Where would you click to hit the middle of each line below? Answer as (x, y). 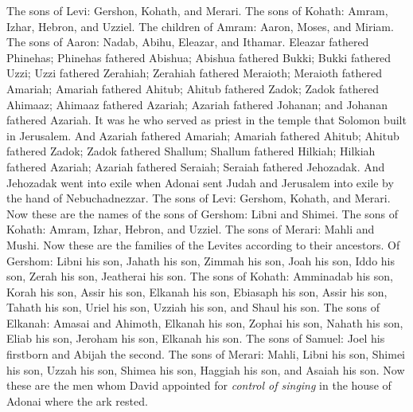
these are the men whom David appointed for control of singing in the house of (199, 385)
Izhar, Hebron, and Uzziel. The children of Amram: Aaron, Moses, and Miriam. (200, 26)
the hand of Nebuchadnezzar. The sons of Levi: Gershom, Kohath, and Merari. (199, 198)
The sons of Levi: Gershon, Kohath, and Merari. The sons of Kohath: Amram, (197, 10)
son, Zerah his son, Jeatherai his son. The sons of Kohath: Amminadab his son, (200, 276)
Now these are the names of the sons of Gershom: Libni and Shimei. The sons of (203, 213)
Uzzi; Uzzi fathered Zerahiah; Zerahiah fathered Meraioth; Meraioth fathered (195, 73)
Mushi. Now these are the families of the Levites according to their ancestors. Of (203, 244)
